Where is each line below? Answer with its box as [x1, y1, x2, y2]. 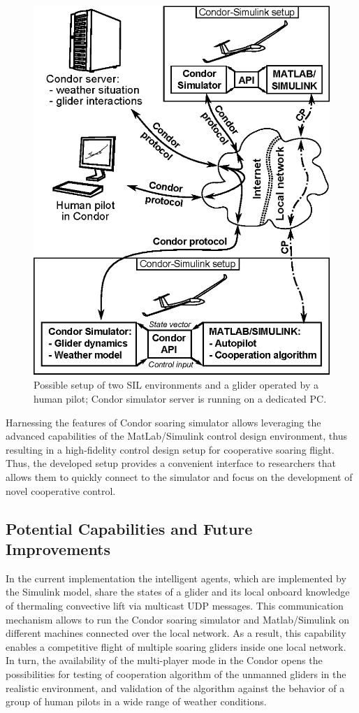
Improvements [6, 538, 111, 559]
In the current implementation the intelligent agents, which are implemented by [6, 570, 346, 585]
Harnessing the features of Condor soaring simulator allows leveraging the [6, 415, 321, 429]
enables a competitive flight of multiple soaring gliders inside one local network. [6, 639, 346, 654]
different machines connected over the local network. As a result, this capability [6, 626, 346, 640]
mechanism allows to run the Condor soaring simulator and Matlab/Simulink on [6, 612, 350, 626]
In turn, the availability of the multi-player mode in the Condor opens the [6, 653, 323, 668]
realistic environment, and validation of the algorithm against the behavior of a [6, 680, 345, 695]
